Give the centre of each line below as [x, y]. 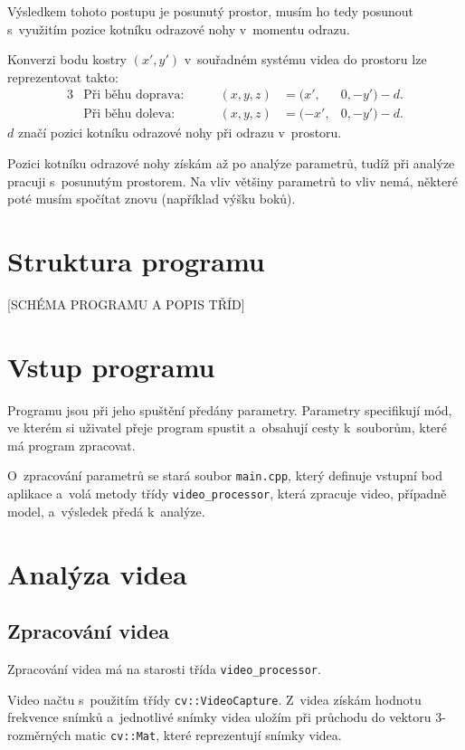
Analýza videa [97, 573]
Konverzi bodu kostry [67, 59]
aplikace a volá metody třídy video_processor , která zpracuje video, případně [227, 494]
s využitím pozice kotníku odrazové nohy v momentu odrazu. [179, 28]
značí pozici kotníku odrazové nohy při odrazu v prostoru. [180, 133]
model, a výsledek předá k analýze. [106, 511]
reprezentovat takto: [63, 76]
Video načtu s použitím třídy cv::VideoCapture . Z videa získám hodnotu [214, 699]
